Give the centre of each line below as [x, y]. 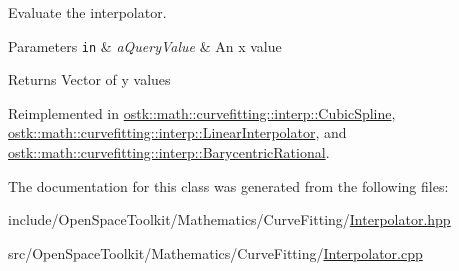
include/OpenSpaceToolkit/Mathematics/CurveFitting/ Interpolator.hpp [229, 219]
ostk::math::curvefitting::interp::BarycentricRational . [169, 152]
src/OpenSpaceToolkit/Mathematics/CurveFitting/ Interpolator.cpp [215, 252]
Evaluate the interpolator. [87, 12]
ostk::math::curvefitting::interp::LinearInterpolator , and [177, 132]
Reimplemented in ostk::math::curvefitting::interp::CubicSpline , [202, 112]
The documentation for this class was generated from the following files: [228, 185]
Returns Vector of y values [89, 79]
